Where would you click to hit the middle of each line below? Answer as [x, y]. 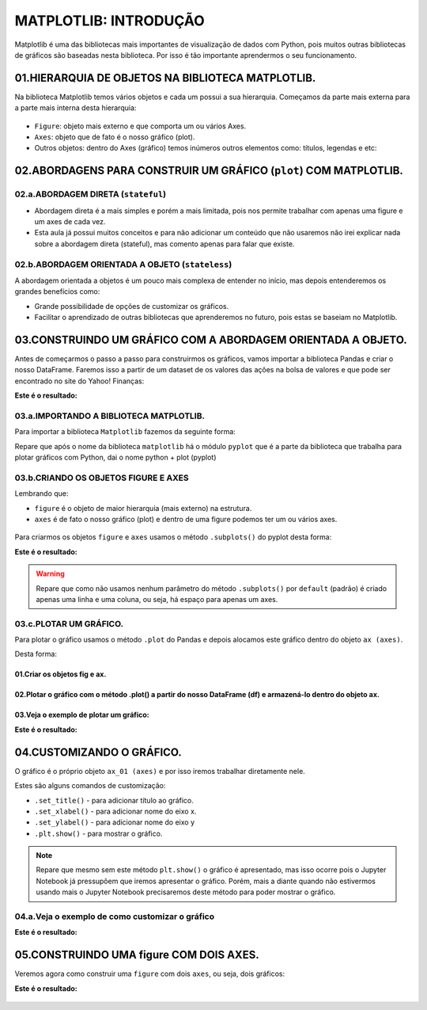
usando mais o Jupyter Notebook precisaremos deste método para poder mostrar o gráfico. [186, 892]
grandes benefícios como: [57, 292]
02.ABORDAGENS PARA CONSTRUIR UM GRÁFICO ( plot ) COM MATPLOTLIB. [209, 171]
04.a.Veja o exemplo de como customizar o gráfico [115, 917]
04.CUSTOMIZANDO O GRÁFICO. [98, 752]
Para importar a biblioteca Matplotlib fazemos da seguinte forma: [125, 432]
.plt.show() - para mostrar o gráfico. [98, 833]
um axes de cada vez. [70, 221]
